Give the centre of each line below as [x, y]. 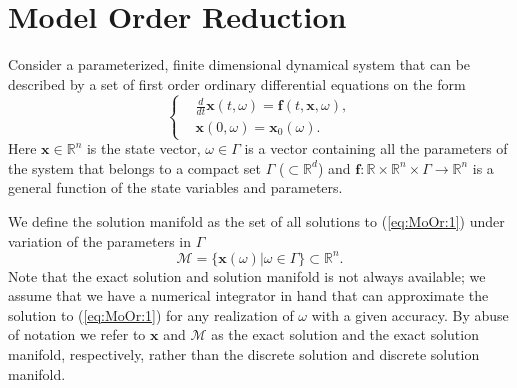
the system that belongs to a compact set [135, 167]
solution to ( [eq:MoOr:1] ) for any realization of [151, 314]
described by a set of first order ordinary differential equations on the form [237, 83]
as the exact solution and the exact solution [345, 334]
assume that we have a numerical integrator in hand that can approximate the [248, 295]
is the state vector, [143, 148]
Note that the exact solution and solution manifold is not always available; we [247, 275]
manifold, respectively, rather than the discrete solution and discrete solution [244, 354]
